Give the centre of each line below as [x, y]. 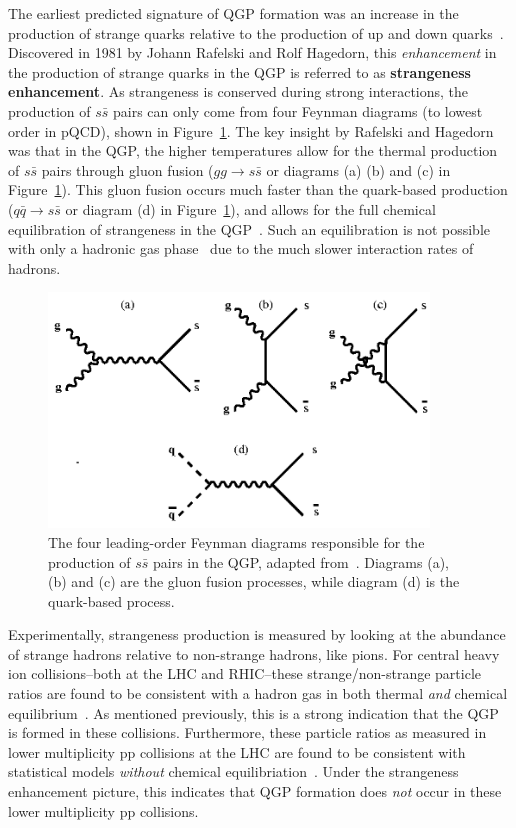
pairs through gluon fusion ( [127, 169]
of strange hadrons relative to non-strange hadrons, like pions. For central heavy [254, 653]
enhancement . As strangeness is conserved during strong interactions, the [238, 91]
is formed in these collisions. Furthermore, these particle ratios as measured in [247, 732]
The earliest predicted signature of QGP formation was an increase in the [233, 13]
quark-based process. [111, 600]
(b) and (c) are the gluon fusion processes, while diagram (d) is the [254, 581]
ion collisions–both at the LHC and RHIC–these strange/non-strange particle [245, 673]
